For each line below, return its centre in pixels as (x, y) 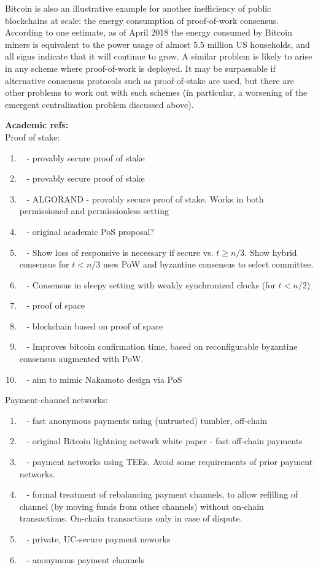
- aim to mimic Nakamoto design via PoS (104, 379)
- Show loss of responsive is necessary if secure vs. (120, 252)
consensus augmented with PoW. (81, 359)
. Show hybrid (271, 252)
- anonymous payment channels (85, 559)
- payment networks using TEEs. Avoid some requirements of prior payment (170, 462)
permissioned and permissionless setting (94, 211)
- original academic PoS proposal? (91, 231)
